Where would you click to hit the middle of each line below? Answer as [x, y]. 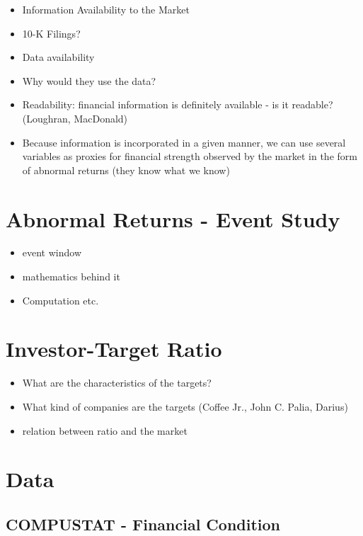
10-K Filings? [51, 33]
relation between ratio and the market [105, 430]
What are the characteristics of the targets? [117, 383]
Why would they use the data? [89, 80]
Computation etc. [60, 300]
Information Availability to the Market [106, 9]
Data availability [58, 57]
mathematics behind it [71, 276]
